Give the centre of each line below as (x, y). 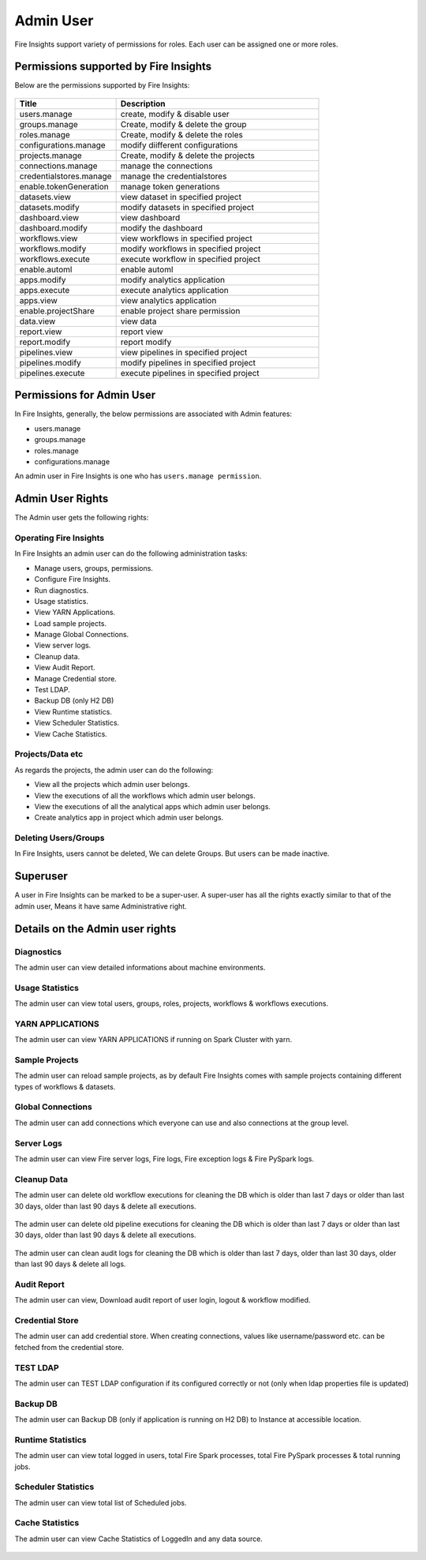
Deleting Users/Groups (60, 838)
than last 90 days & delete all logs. (70, 1264)
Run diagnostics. (62, 590)
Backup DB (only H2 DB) (74, 701)
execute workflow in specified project (190, 259)
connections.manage (58, 166)
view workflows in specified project (186, 238)
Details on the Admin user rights (95, 929)
